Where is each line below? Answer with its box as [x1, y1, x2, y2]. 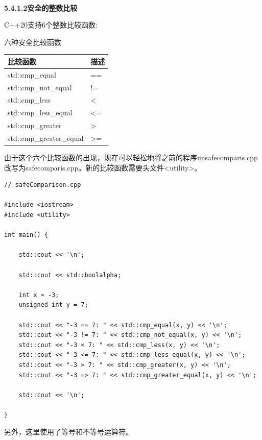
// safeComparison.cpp [4, 181, 81, 189]
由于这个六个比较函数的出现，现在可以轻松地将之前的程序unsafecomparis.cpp [4, 152, 258, 163]
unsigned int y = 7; [18, 301, 88, 309]
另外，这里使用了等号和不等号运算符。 [4, 426, 133, 437]
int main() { [4, 231, 48, 239]
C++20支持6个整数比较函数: [4, 19, 98, 30]
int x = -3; [18, 291, 59, 299]
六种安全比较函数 [4, 36, 61, 47]
